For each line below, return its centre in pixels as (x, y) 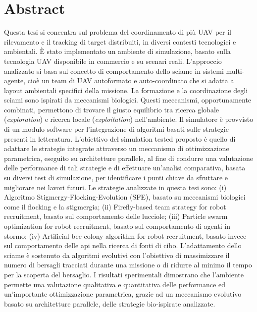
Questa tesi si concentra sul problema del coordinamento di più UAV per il (118, 32)
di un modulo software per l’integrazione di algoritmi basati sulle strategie (116, 129)
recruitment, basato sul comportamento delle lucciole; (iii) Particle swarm (116, 216)
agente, (15, 80)
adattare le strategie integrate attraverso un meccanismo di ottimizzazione (117, 148)
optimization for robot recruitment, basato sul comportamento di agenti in (117, 226)
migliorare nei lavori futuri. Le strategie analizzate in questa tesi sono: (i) (115, 187)
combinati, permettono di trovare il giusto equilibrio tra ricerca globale (111, 109)
